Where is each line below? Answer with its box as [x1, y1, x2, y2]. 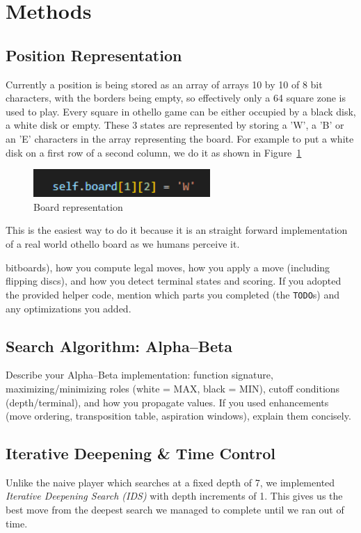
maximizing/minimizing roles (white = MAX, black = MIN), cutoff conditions [6, 381, 340, 395]
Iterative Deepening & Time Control [6, 443, 275, 464]
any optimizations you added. [6, 301, 131, 315]
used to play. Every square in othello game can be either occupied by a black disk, [6, 104, 356, 118]
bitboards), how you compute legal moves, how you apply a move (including [6, 260, 330, 274]
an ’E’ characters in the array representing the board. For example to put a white [6, 131, 354, 145]
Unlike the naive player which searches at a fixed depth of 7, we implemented [6, 475, 335, 489]
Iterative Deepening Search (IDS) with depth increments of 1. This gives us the [6, 488, 343, 503]
